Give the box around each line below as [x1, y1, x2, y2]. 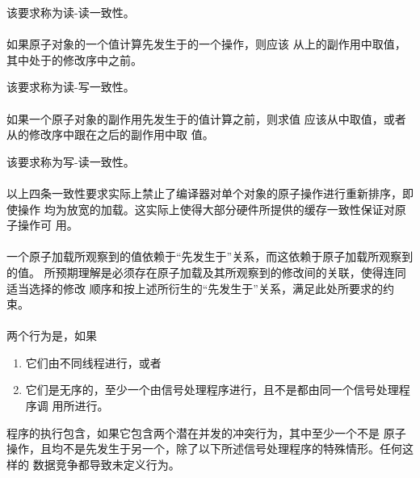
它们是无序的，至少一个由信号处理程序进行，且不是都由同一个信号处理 [25, 381, 399, 398]
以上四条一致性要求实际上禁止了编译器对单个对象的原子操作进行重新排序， [6, 184, 402, 201]
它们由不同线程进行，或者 [25, 354, 162, 371]
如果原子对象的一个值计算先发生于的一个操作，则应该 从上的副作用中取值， [6, 36, 406, 52]
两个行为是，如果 [6, 327, 97, 344]
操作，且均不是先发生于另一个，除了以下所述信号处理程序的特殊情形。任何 [6, 440, 402, 457]
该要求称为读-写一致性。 [6, 78, 135, 95]
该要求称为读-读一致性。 [6, 4, 135, 20]
